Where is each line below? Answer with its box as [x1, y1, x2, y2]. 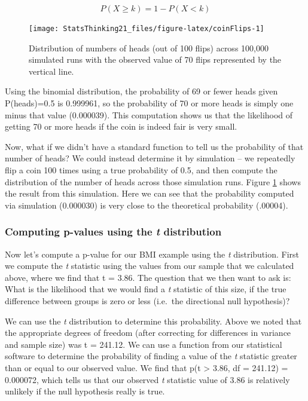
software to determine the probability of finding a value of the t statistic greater [5, 350, 297, 362]
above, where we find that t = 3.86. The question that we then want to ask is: [5, 271, 291, 283]
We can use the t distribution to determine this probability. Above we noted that [5, 314, 302, 327]
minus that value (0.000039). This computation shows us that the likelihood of [5, 108, 293, 121]
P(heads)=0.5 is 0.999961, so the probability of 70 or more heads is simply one [5, 97, 294, 109]
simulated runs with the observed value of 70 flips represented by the [29, 53, 282, 66]
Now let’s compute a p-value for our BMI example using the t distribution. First [5, 247, 300, 260]
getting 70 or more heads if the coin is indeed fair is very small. [5, 120, 237, 133]
